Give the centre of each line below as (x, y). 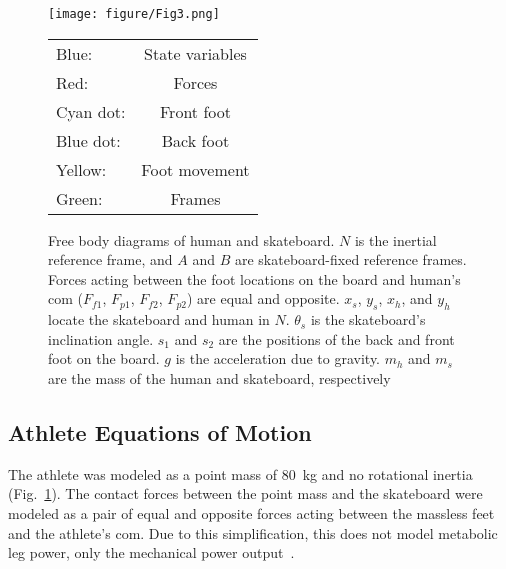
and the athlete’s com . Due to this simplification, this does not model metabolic (253, 532)
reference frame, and (110, 259)
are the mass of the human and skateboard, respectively (219, 378)
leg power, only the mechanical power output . (151, 552)
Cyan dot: (91, 111)
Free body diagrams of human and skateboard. (191, 239)
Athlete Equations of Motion (160, 432)
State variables (195, 53)
